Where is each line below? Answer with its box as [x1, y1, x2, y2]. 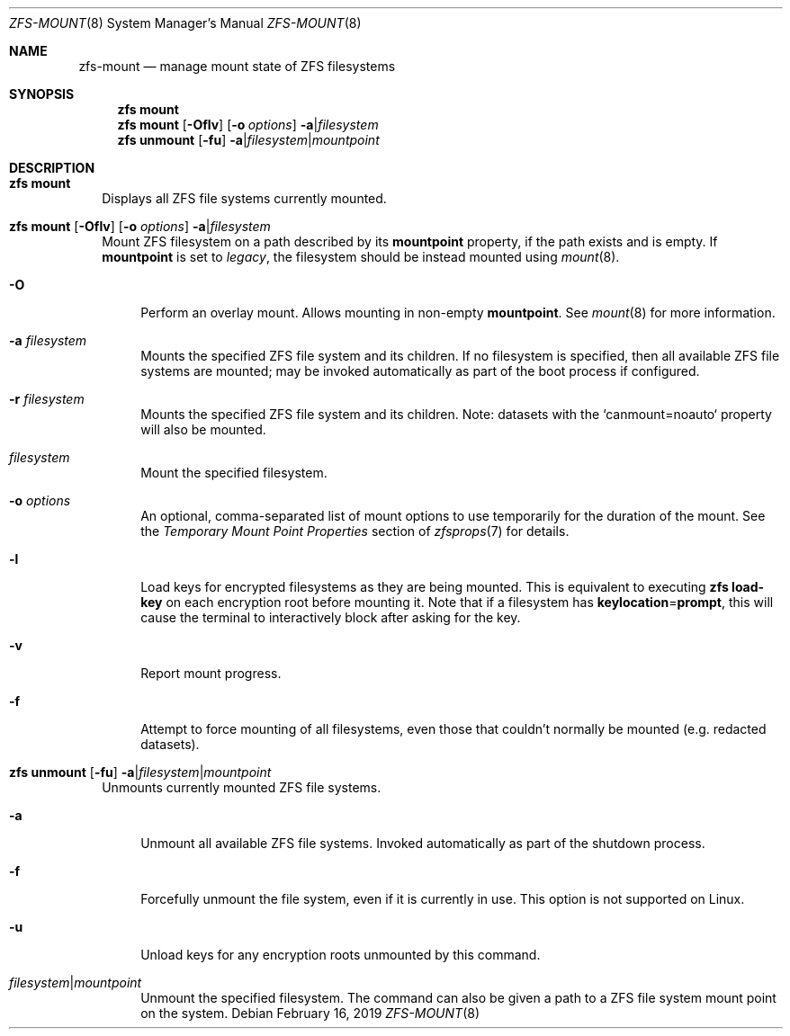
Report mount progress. [140, 665, 282, 681]
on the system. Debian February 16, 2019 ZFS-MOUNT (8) [140, 1005, 480, 1021]
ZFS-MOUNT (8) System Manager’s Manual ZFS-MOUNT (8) [9, 15, 362, 31]
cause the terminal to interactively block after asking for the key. [140, 610, 521, 625]
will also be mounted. [140, 422, 266, 437]
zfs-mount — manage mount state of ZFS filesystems [78, 58, 396, 74]
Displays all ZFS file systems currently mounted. [102, 191, 387, 206]
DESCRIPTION [9, 160, 95, 175]
